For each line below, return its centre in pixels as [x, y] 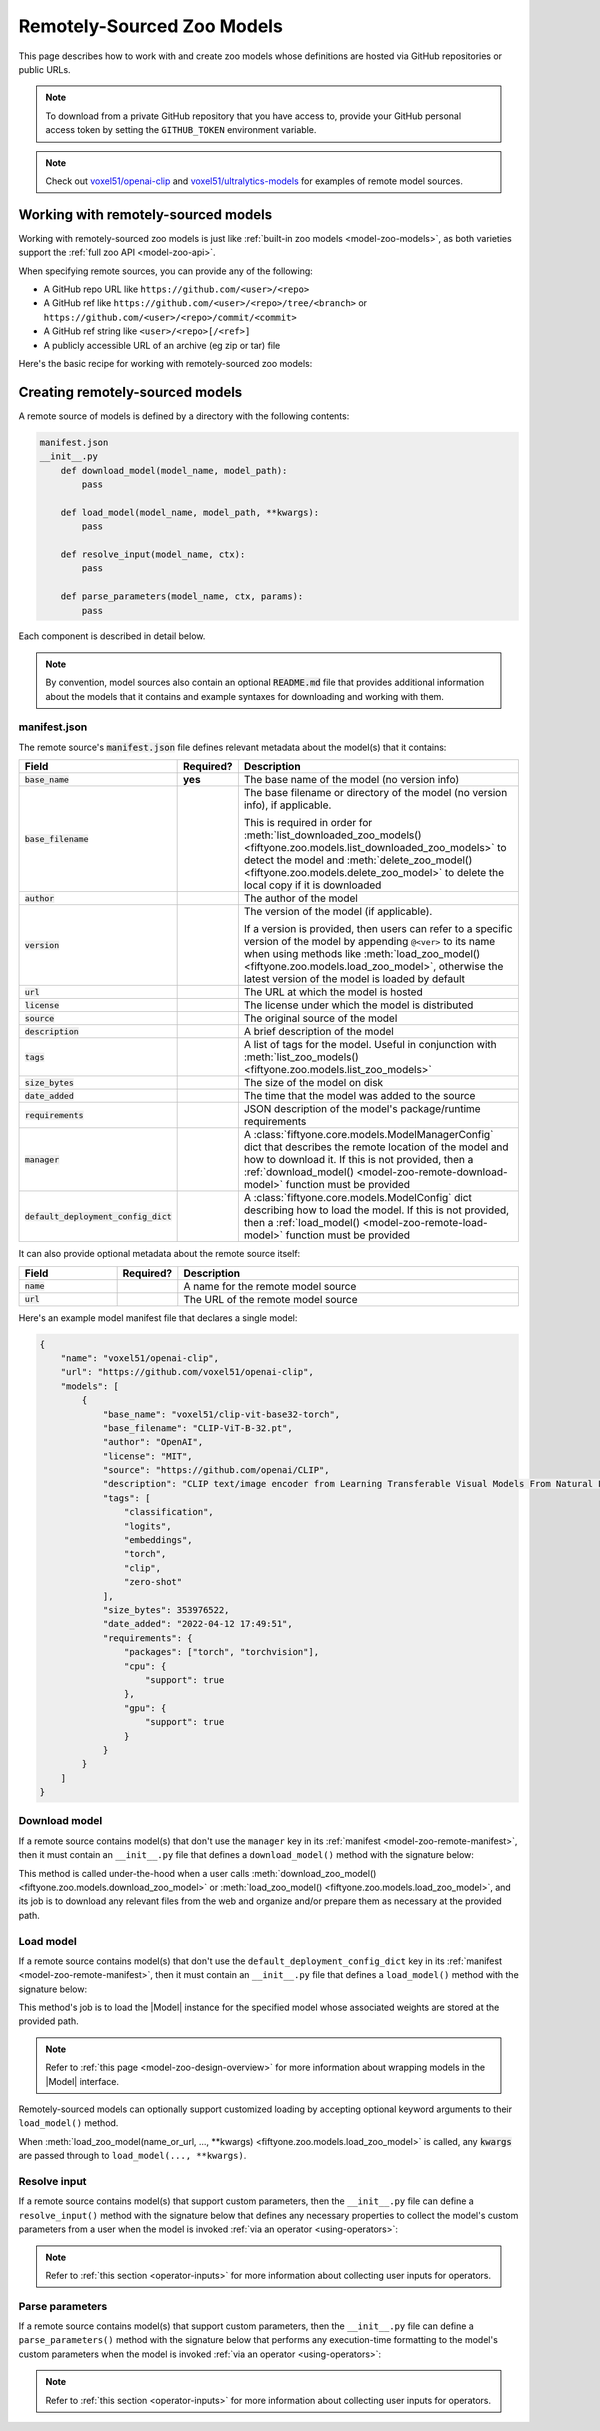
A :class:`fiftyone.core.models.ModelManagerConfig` [368, 1135]
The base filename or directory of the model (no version [375, 793]
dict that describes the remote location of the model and [376, 1147]
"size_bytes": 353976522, [166, 1609]
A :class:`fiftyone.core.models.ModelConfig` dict [357, 1198]
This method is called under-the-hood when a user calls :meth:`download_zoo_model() [197, 1873]
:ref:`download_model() [298, 1172]
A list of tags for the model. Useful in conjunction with [370, 1045]
